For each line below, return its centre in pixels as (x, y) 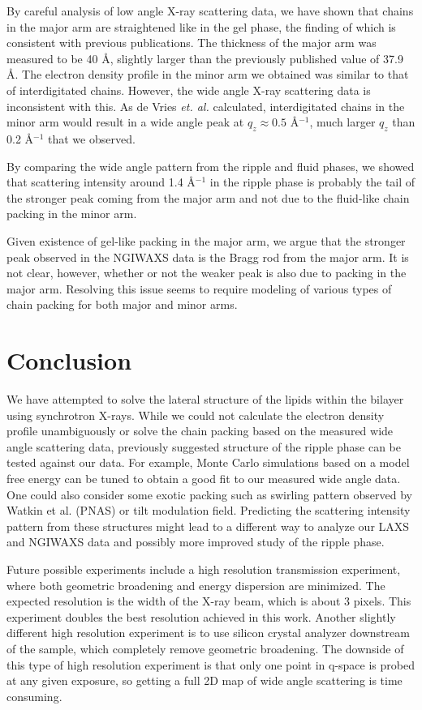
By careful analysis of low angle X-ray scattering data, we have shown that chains (210, 11)
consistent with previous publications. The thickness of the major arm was (192, 43)
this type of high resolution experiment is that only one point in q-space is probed (211, 664)
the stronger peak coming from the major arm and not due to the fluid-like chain (208, 197)
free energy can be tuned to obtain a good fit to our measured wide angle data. (204, 478)
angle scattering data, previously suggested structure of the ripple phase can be (204, 446)
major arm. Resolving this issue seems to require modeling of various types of (199, 288)
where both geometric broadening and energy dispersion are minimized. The (196, 585)
